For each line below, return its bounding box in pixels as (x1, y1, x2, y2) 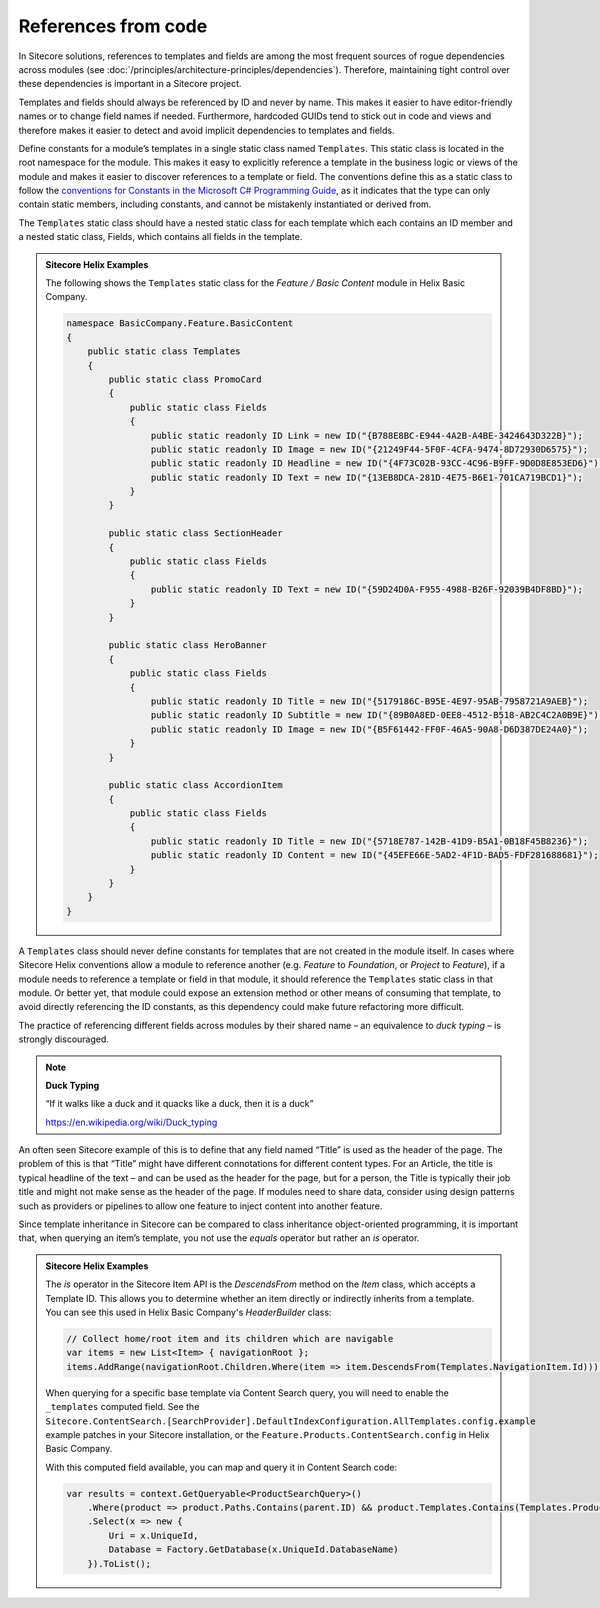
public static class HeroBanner (108, 640, 267, 651)
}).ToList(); (87, 1558, 152, 1569)
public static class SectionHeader (108, 528, 284, 539)
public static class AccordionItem (108, 780, 284, 791)
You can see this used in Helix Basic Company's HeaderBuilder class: (45, 1306, 332, 1318)
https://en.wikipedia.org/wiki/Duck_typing (45, 1116, 218, 1128)
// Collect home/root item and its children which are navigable (66, 1333, 394, 1344)
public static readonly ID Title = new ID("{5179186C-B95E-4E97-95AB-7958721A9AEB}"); (150, 695, 589, 707)
